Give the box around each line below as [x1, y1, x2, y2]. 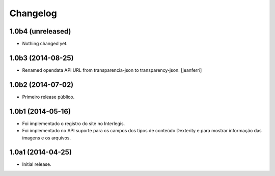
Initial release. [22, 161, 51, 167]
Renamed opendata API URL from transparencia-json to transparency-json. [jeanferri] [22, 67, 202, 73]
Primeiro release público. [22, 94, 75, 100]
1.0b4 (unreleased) [9, 27, 71, 36]
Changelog [9, 8, 57, 19]
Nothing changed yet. [22, 41, 68, 47]
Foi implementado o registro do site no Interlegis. [22, 120, 125, 127]
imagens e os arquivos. [22, 135, 71, 141]
